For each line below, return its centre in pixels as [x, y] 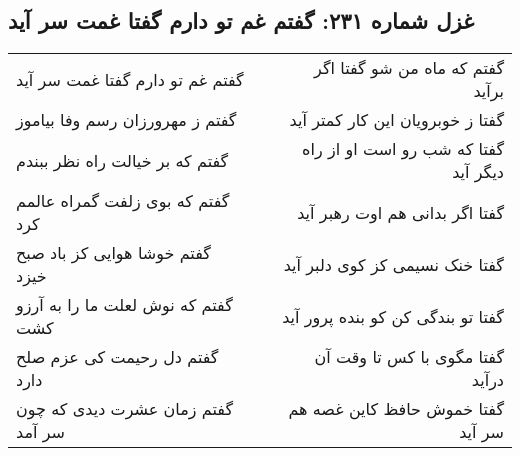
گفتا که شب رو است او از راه [403, 149]
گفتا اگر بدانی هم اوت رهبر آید [400, 212]
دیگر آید [478, 172]
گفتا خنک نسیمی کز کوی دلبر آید [393, 264]
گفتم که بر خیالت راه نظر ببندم [122, 160]
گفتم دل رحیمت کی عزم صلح [117, 357]
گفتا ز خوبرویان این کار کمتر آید [396, 120]
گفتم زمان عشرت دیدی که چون [125, 409]
